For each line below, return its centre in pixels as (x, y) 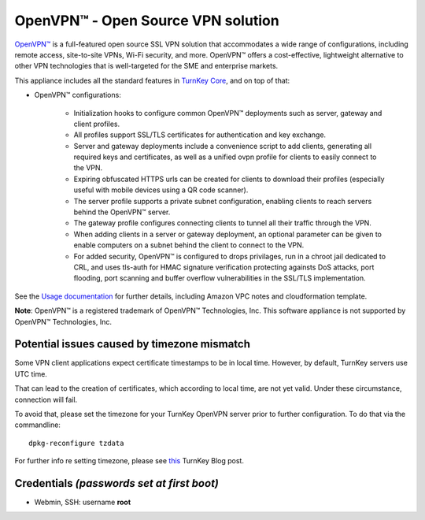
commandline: (37, 425)
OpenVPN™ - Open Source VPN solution (147, 20)
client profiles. (97, 124)
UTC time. (31, 373)
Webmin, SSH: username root (83, 502)
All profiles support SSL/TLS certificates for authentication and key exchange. (200, 135)
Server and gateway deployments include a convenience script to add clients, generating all (223, 146)
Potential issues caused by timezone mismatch (133, 344)
